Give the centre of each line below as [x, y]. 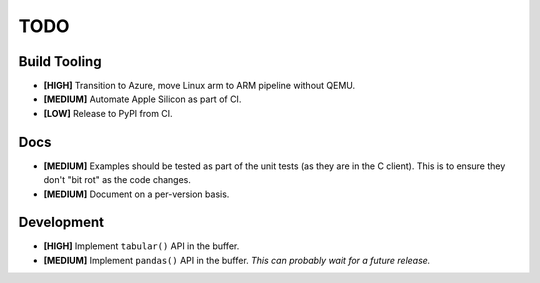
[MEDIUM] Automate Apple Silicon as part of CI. [142, 99]
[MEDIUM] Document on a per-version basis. [136, 194]
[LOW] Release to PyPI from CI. [108, 113]
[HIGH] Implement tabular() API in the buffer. [141, 246]
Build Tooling [60, 61]
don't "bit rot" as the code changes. [117, 180]
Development [61, 222]
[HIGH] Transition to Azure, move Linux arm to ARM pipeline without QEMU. [199, 86]
